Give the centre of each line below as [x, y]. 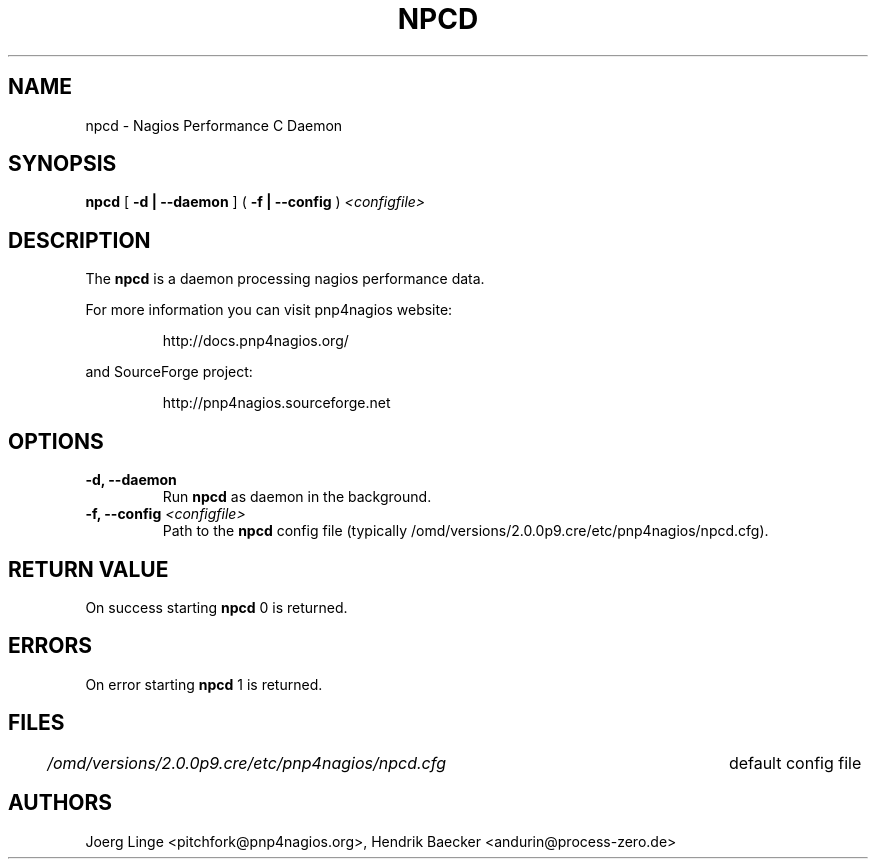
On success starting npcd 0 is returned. [216, 607]
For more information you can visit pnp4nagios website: [269, 310]
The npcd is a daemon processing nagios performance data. [285, 279]
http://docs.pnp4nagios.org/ [255, 341]
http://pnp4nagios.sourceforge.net [276, 403]
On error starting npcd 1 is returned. [204, 684]
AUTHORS [60, 803]
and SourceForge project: [169, 372]
